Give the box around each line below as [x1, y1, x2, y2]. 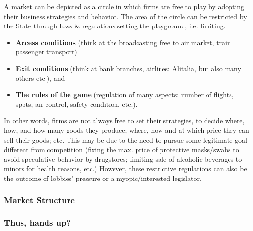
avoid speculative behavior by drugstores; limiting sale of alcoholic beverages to [4, 154, 242, 164]
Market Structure [4, 194, 75, 206]
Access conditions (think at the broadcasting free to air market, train [15, 37, 231, 47]
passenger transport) [15, 47, 77, 57]
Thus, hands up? [4, 216, 71, 229]
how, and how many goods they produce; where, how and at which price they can [4, 125, 249, 135]
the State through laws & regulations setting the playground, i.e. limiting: [4, 21, 226, 31]
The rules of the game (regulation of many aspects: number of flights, [15, 89, 234, 100]
